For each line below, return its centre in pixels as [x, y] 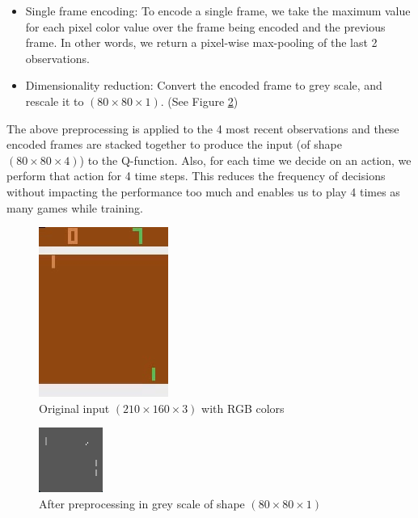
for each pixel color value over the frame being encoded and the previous [205, 26]
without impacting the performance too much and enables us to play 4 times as [203, 191]
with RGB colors [243, 408]
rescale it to [55, 101]
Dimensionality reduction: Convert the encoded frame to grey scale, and [204, 85]
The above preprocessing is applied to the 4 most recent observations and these [203, 128]
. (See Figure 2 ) [199, 101]
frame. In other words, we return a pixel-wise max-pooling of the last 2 [201, 42]
